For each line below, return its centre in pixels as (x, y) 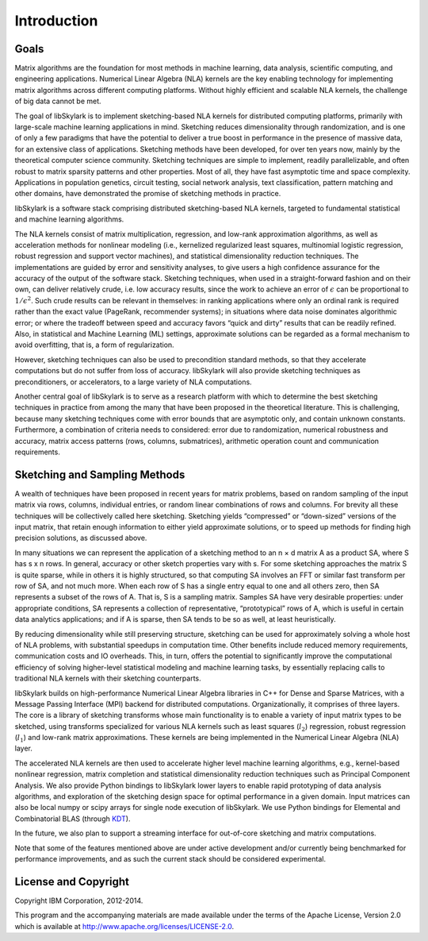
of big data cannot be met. (58, 101)
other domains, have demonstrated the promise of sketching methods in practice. (148, 194)
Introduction (56, 21)
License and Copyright (72, 881)
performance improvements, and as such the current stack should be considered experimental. (170, 858)
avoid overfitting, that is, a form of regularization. (94, 345)
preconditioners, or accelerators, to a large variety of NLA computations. (134, 382)
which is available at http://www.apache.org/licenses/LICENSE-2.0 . (124, 926)
